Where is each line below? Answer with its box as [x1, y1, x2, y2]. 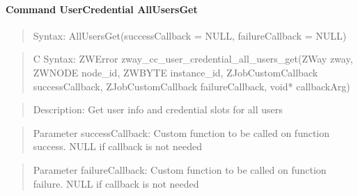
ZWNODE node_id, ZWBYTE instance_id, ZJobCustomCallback [33, 65, 318, 79]
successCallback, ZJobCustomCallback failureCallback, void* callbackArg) [33, 79, 350, 93]
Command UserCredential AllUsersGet [6, 1, 198, 16]
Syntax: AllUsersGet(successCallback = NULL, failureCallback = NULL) [33, 28, 347, 42]
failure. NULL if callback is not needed [33, 176, 199, 190]
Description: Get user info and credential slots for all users [33, 102, 283, 117]
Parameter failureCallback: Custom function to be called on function [33, 162, 327, 177]
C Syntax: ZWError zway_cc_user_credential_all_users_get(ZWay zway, [33, 51, 353, 66]
